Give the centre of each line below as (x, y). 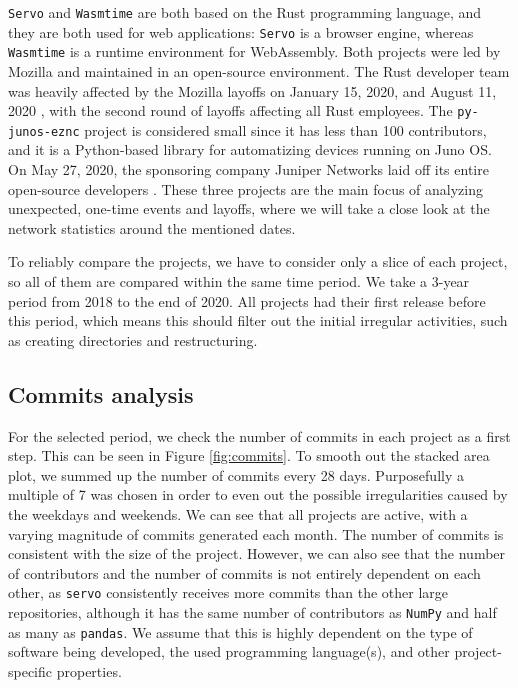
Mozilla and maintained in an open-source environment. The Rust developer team (259, 70)
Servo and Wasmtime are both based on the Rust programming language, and (245, 12)
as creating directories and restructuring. (133, 339)
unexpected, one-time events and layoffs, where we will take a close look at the (249, 208)
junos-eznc (44, 131)
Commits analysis (101, 393)
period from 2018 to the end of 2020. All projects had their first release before (247, 300)
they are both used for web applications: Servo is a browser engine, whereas (241, 31)
